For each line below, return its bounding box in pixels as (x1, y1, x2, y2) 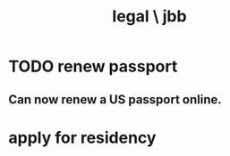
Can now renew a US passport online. (8, 92, 223, 107)
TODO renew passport (8, 56, 178, 77)
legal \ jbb (112, 6, 187, 27)
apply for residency (8, 127, 157, 148)
